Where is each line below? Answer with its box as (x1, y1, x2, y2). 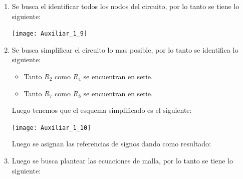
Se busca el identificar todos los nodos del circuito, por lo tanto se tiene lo (12, 1, 239, 11)
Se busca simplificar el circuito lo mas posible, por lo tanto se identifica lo (12, 44, 238, 55)
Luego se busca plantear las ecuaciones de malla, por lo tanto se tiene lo (12, 155, 233, 166)
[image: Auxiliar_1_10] (12, 124, 91, 131)
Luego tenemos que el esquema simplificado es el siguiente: (12, 105, 192, 115)
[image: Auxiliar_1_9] (12, 30, 88, 38)
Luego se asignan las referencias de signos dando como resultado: (12, 138, 211, 149)
